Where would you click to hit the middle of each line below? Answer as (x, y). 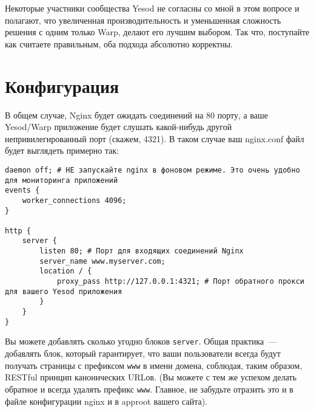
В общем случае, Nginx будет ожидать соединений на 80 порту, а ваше (137, 115)
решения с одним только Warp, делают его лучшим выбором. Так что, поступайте (157, 32)
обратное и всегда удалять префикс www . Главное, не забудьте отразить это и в (149, 389)
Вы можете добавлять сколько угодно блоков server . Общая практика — (141, 341)
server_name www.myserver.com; (102, 261)
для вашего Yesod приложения (64, 291)
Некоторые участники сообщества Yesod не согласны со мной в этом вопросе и (152, 8)
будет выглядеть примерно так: (62, 150)
